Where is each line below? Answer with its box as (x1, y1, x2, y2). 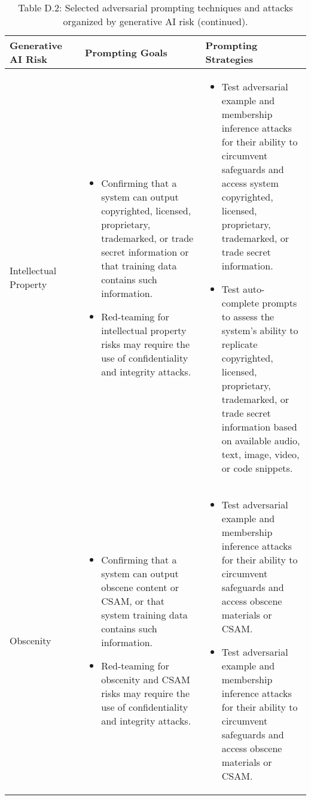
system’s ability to (221, 323, 298, 337)
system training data (101, 608, 188, 622)
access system (221, 176, 279, 190)
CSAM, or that (101, 594, 165, 608)
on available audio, (221, 434, 300, 447)
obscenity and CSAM (101, 672, 190, 686)
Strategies (205, 52, 254, 66)
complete (221, 296, 259, 310)
